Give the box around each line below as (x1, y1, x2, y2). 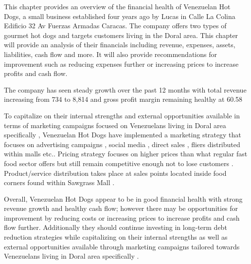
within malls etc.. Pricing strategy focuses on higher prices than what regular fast (4, 149, 248, 159)
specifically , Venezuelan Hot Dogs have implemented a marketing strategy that (4, 130, 241, 140)
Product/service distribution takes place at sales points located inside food (4, 168, 227, 178)
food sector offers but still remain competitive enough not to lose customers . (4, 158, 233, 168)
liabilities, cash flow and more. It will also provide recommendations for (4, 49, 217, 59)
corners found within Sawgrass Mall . (4, 177, 115, 188)
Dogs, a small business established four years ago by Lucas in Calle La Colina (4, 11, 235, 21)
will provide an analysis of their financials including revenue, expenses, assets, (4, 39, 235, 50)
